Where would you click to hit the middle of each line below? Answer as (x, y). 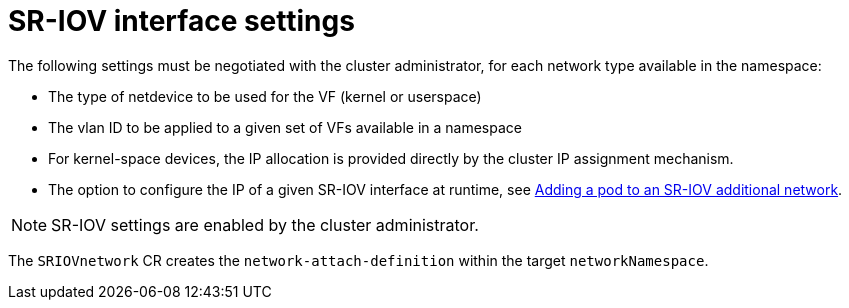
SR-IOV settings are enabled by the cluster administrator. (265, 224)
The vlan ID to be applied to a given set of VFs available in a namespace (285, 127)
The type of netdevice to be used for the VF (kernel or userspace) (265, 96)
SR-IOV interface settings (181, 21)
